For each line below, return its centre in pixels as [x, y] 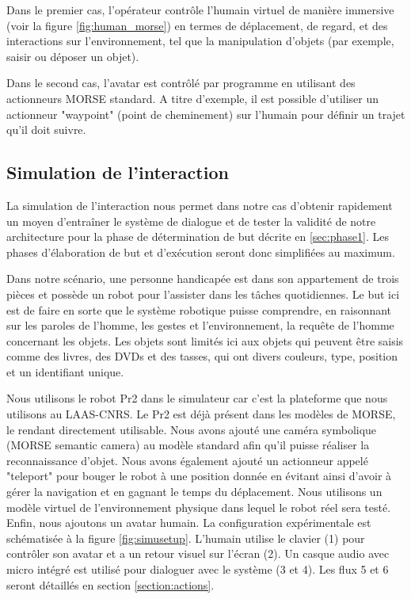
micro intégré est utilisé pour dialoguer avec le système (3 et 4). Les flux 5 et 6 [198, 569]
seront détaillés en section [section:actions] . [110, 584]
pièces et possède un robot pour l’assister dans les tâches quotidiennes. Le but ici [203, 294]
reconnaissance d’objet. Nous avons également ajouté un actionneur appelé [187, 460]
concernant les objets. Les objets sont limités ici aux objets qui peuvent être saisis [205, 340]
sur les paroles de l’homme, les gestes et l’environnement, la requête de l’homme [200, 325]
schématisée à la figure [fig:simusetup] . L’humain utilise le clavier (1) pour [186, 538]
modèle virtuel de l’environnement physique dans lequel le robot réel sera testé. [199, 507]
